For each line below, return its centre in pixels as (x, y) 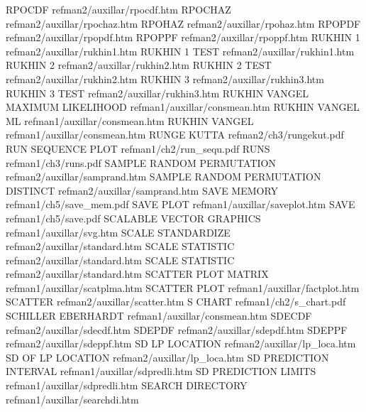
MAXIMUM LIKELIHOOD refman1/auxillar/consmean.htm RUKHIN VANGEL (183, 107)
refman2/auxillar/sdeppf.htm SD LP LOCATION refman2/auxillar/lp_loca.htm (181, 343)
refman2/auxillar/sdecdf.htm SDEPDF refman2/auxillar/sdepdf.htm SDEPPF (177, 329)
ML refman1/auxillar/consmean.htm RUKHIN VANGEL (130, 120)
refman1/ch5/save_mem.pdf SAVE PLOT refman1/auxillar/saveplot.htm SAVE (181, 204)
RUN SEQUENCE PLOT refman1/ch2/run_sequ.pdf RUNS (138, 148)
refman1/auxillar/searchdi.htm (72, 399)
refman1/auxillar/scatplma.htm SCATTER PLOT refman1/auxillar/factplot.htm (183, 287)
